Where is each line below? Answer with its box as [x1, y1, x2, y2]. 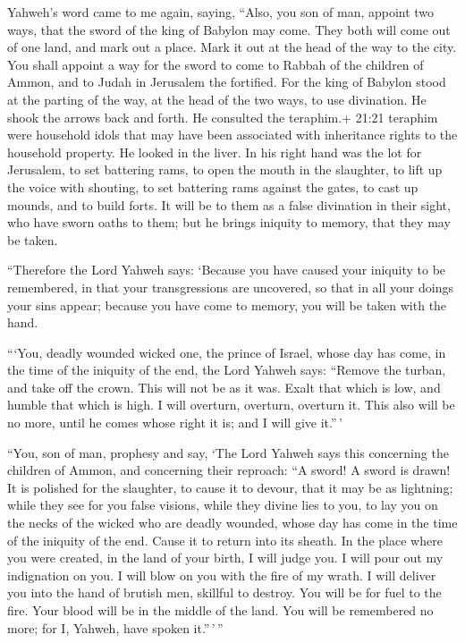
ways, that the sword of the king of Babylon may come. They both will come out [7, 20, 451, 38]
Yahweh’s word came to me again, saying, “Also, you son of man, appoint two [7, 3, 435, 21]
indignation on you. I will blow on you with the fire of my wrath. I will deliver [7, 565, 436, 584]
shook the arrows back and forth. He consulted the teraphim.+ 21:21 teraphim [7, 107, 438, 126]
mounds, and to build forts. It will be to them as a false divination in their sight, [7, 195, 451, 214]
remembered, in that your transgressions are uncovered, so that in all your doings [7, 277, 453, 296]
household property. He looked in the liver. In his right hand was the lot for [7, 142, 422, 161]
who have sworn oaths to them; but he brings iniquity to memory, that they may [7, 213, 451, 232]
